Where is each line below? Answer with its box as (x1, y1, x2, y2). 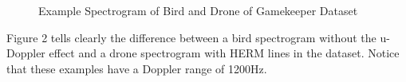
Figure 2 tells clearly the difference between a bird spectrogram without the (6, 29, 376, 45)
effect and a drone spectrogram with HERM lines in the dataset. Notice (49, 45, 400, 61)
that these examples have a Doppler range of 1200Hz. (6, 60, 267, 76)
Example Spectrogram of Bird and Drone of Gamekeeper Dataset (38, 2, 358, 18)
